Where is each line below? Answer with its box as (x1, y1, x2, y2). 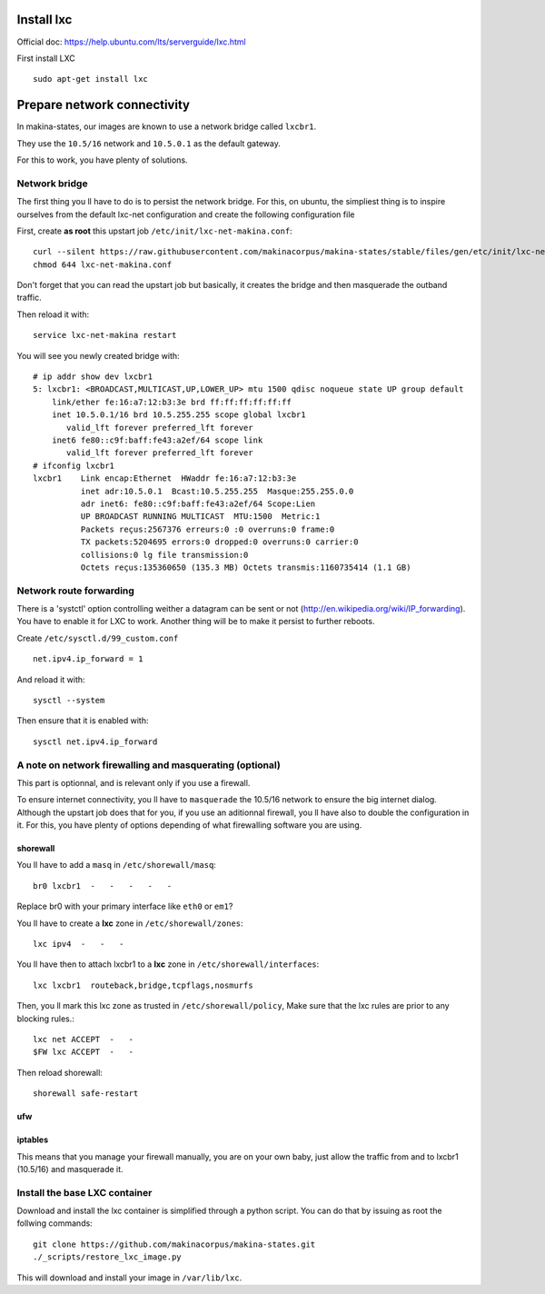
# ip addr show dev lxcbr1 (33, 372, 154, 382)
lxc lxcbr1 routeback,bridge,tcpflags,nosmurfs (33, 980, 253, 990)
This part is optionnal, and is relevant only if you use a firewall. (16, 777, 251, 788)
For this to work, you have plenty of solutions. (16, 154, 188, 165)
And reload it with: (16, 673, 85, 685)
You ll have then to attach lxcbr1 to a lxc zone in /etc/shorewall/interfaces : (16, 959, 320, 970)
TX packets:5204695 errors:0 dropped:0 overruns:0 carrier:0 (80, 537, 359, 547)
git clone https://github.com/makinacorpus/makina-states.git (33, 1239, 316, 1249)
